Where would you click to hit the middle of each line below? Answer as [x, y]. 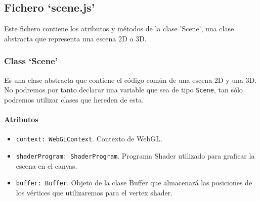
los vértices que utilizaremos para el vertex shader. [94, 192]
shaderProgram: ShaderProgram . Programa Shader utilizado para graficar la [135, 155]
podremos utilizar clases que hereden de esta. [74, 99]
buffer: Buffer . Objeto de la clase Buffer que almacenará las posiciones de [134, 183]
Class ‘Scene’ [31, 61]
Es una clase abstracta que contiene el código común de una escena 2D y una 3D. [131, 80]
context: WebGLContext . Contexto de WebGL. [89, 139]
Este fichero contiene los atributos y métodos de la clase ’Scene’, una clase [119, 29]
